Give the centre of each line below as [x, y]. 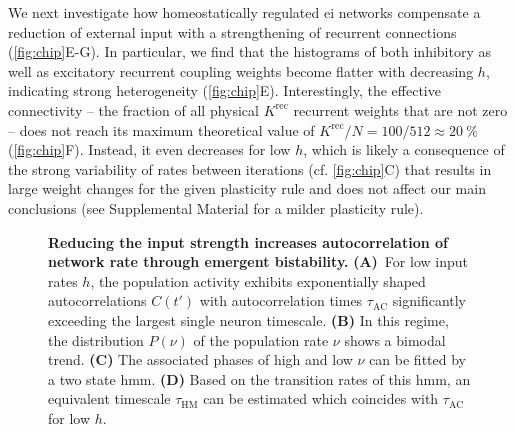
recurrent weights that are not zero [400, 109]
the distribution [96, 339]
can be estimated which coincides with [321, 398]
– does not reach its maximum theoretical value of [161, 129]
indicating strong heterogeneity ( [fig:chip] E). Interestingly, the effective [224, 90]
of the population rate [261, 339]
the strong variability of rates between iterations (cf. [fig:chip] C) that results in [250, 168]
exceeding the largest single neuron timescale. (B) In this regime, [248, 319]
